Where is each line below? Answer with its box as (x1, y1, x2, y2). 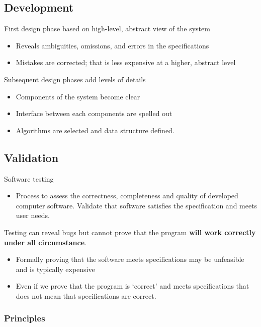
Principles (4, 312, 45, 324)
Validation (4, 149, 59, 165)
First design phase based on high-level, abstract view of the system (4, 23, 210, 34)
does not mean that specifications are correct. (16, 290, 156, 301)
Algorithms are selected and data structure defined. (16, 125, 175, 135)
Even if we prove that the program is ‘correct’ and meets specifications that (16, 281, 249, 291)
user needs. (16, 210, 50, 221)
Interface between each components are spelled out (16, 108, 172, 119)
